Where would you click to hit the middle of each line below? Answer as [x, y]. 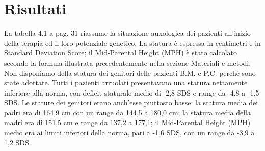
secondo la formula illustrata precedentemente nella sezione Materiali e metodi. [128, 62]
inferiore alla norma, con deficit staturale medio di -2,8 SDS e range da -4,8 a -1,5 [132, 92]
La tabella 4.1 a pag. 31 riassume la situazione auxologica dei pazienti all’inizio [127, 33]
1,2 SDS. [18, 142]
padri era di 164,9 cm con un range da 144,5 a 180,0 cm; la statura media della [127, 112]
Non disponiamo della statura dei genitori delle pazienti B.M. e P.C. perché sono [130, 72]
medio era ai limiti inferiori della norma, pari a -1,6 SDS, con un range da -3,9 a [129, 132]
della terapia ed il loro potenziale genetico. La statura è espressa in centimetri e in [132, 42]
